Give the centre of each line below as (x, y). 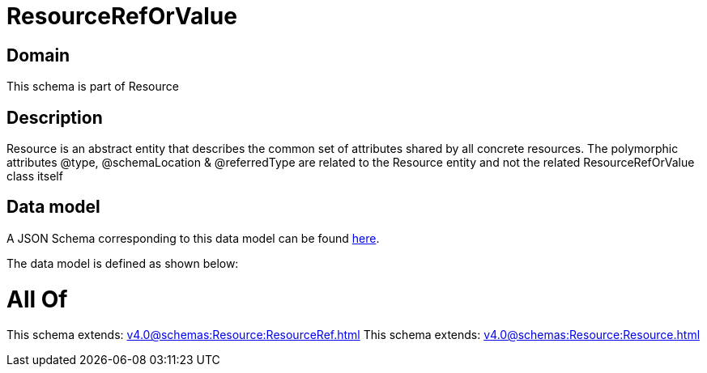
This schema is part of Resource (93, 87)
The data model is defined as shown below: (123, 263)
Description (55, 117)
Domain (38, 55)
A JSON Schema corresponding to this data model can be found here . (193, 238)
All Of (37, 299)
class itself (35, 176)
